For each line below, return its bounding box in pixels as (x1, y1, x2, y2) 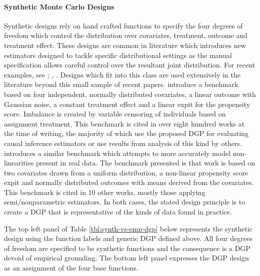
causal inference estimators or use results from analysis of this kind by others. (4, 137, 242, 148)
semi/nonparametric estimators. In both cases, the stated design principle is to (4, 196, 245, 207)
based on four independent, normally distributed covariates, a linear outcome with (4, 88, 256, 99)
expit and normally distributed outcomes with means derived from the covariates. (4, 177, 254, 187)
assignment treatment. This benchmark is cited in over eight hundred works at (4, 118, 245, 128)
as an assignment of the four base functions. (4, 262, 138, 273)
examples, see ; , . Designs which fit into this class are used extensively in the (4, 69, 240, 79)
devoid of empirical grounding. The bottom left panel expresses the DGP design (4, 252, 249, 263)
